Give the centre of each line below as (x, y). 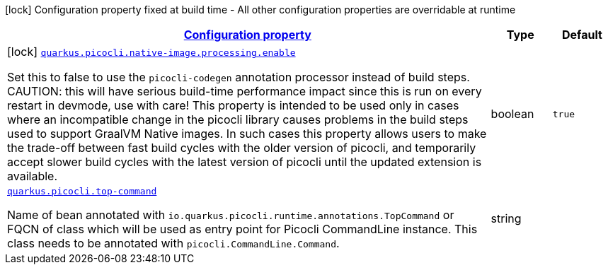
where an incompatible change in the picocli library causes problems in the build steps (238, 119)
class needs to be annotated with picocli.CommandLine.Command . (173, 243)
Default (582, 35)
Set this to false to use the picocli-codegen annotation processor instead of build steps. (239, 77)
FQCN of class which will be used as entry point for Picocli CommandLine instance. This (242, 229)
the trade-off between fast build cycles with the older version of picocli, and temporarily (242, 148)
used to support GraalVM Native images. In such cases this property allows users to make (247, 134)
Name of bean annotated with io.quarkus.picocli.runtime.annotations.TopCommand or (231, 215)
